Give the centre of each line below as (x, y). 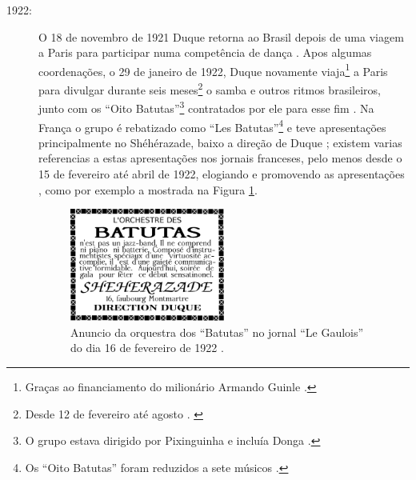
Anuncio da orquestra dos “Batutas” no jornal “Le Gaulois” (217, 332)
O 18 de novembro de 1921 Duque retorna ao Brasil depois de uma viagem (221, 36)
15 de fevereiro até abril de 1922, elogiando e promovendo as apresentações (222, 173)
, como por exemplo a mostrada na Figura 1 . (148, 189)
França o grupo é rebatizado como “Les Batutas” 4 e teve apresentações (212, 126)
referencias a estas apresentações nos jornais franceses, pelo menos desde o (220, 158)
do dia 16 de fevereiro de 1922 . (147, 348)
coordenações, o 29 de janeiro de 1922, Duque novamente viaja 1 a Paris (213, 70)
